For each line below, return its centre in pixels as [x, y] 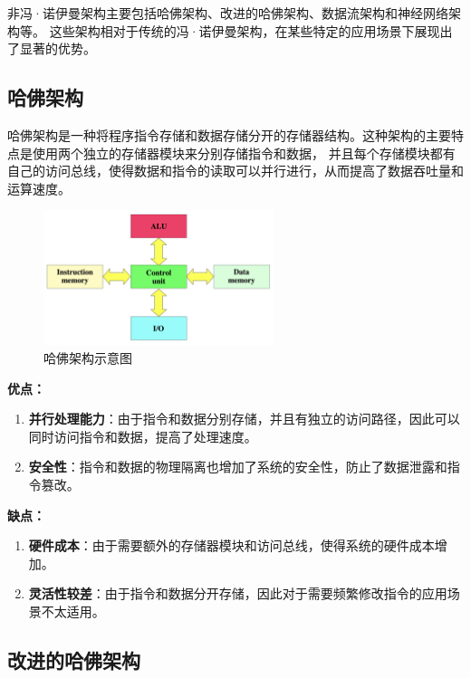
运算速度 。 [39, 188]
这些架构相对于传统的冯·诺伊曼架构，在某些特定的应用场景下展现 [245, 30]
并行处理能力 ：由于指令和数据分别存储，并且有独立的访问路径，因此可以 [244, 419]
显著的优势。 [58, 48]
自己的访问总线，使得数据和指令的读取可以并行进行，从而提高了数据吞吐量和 [235, 171]
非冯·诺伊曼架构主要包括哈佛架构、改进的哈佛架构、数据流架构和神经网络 [228, 13]
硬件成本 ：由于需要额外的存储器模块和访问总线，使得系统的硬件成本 [231, 545]
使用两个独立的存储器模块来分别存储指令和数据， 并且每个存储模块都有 [244, 153]
